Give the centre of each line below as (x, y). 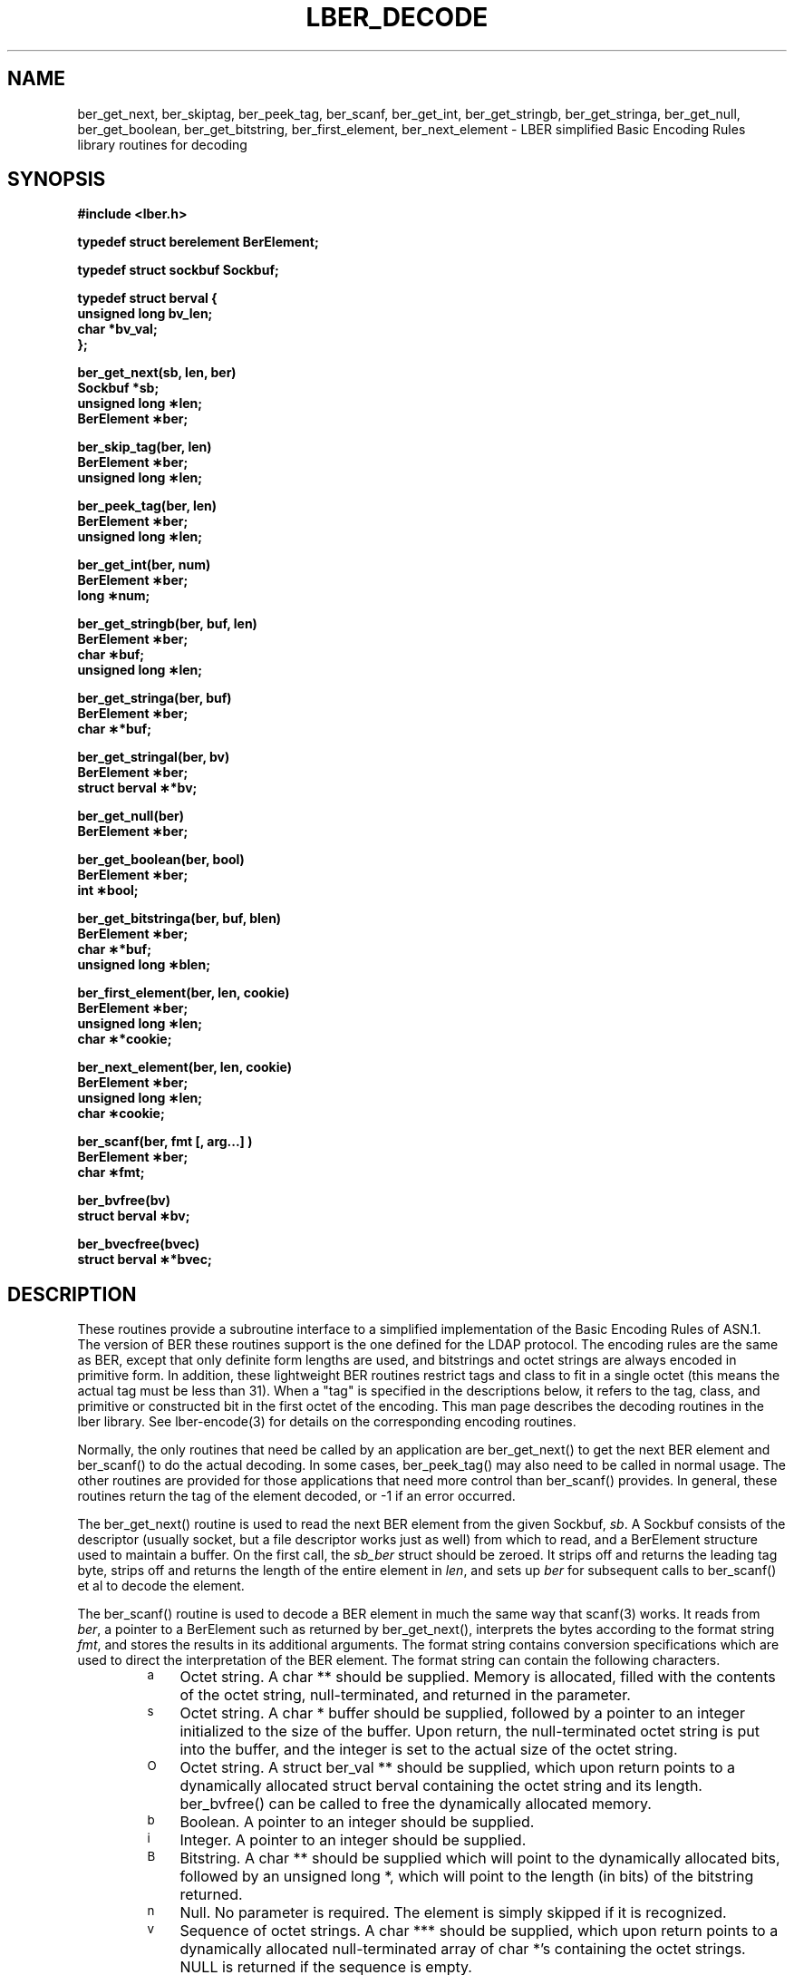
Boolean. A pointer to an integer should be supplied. (357, 1822)
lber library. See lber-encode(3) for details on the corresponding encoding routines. (327, 1422)
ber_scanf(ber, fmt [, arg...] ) (165, 1142)
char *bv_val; (117, 329)
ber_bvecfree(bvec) (139, 1244)
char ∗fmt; (111, 1172)
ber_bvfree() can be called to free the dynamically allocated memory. (416, 1804)
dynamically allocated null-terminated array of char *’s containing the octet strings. (463, 1949)
